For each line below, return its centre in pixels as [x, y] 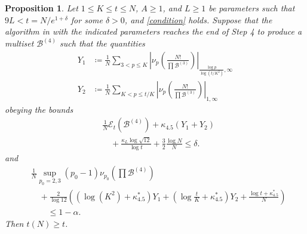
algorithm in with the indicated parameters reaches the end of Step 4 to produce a [153, 31]
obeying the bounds [39, 109]
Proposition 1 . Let [42, 8]
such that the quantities [102, 43]
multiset [19, 43]
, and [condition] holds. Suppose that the [198, 19]
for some [87, 19]
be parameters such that [252, 8]
